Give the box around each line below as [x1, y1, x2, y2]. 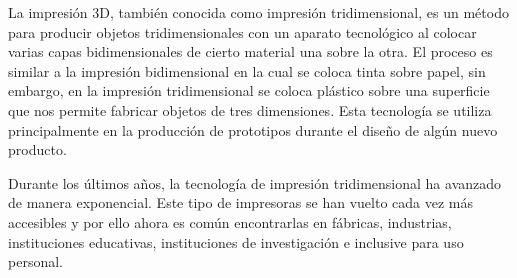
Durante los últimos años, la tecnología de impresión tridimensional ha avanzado [8, 172, 502, 193]
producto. [8, 139, 67, 160]
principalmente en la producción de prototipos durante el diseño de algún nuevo [8, 119, 498, 140]
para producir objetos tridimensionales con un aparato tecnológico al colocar [8, 21, 477, 42]
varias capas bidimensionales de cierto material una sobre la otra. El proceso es [8, 41, 493, 62]
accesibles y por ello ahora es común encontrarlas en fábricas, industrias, [8, 211, 452, 232]
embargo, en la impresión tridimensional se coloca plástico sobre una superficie [8, 80, 490, 101]
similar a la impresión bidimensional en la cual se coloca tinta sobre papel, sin [8, 60, 486, 81]
